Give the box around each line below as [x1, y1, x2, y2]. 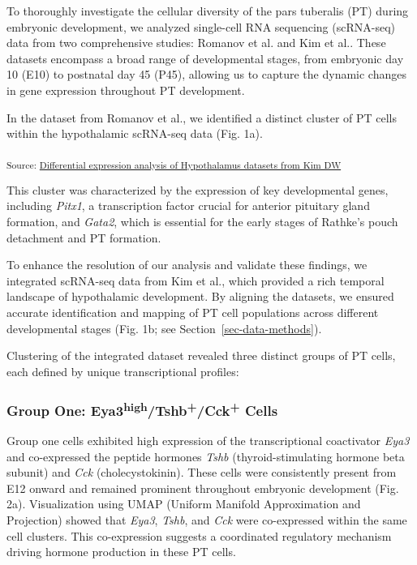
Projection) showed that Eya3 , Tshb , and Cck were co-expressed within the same [6, 511, 407, 529]
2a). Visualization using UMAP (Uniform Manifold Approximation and [6, 495, 361, 512]
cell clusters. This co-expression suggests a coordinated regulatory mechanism [6, 527, 392, 544]
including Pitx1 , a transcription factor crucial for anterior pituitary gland [6, 197, 370, 214]
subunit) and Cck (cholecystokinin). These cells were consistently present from [6, 464, 397, 481]
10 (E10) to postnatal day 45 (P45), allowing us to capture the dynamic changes [6, 66, 406, 83]
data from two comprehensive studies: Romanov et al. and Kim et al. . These [6, 34, 386, 51]
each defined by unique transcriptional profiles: [6, 362, 239, 379]
